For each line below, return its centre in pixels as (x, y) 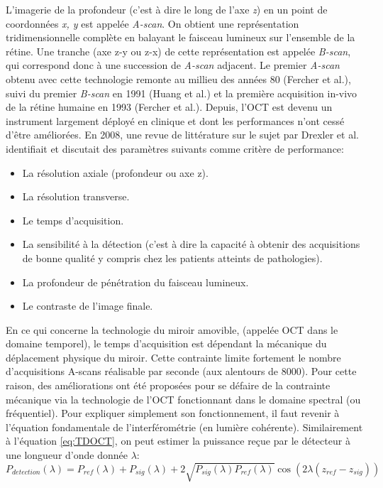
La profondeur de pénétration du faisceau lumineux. (135, 282)
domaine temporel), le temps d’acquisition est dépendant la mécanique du (166, 343)
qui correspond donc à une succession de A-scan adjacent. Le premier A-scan (173, 65)
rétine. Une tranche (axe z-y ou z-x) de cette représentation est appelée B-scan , (178, 51)
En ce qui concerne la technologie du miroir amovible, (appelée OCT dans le (172, 329)
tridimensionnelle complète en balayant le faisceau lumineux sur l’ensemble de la (181, 37)
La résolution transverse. (76, 196)
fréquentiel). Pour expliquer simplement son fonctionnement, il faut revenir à (173, 413)
